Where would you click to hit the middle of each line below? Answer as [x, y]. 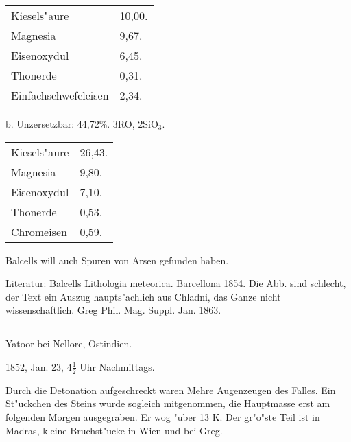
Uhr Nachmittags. [117, 366]
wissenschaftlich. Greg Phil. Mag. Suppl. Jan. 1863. [113, 310]
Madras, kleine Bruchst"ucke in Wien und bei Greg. [114, 430]
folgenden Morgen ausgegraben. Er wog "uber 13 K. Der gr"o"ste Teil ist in [163, 416]
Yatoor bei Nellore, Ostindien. [69, 344]
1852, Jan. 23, [35, 366]
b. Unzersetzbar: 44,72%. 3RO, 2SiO [82, 124]
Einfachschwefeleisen [60, 95]
